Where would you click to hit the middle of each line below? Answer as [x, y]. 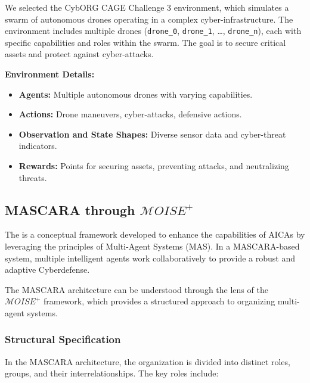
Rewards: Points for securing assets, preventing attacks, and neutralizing [154, 166]
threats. [33, 177]
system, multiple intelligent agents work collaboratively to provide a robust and [150, 258]
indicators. [38, 146]
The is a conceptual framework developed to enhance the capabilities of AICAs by [155, 234]
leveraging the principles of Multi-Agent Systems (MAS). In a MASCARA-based [152, 246]
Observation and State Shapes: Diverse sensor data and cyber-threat [152, 134]
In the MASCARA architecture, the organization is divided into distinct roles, [148, 361]
